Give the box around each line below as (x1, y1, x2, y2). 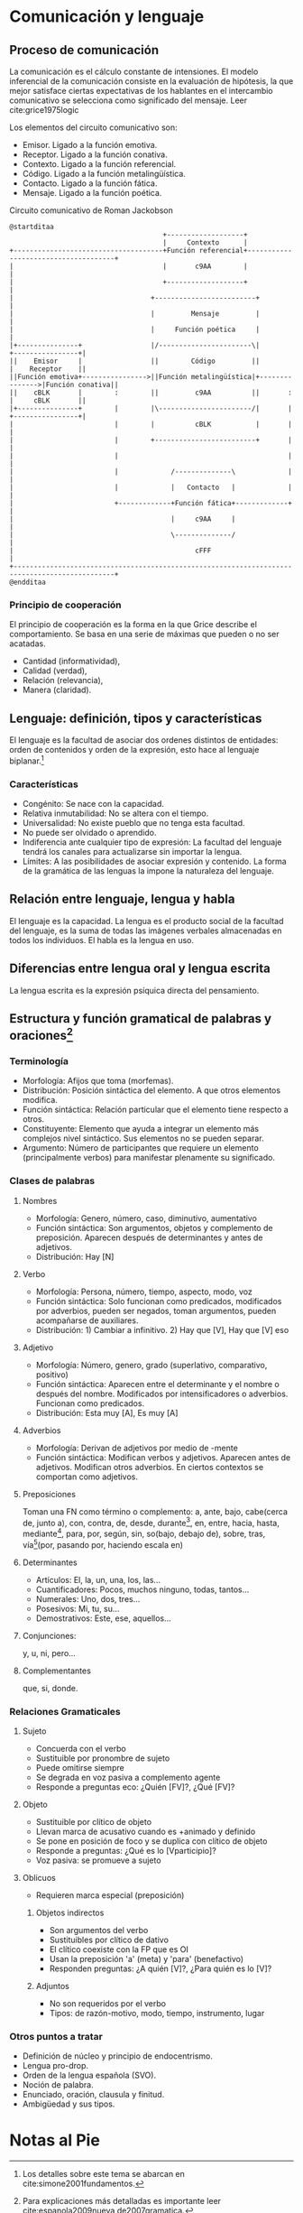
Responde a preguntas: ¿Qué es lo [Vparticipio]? (35, 1845, 216, 1856)
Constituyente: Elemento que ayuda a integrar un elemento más (22, 1124, 260, 1134)
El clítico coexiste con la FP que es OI (49, 1943, 189, 1955)
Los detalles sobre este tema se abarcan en (22, 2169, 185, 2180)
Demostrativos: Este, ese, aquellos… (35, 1613, 171, 1624)
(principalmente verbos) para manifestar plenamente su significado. (22, 1153, 275, 1163)
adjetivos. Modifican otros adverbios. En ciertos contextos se (35, 1461, 264, 1472)
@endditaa (9, 578, 47, 587)
